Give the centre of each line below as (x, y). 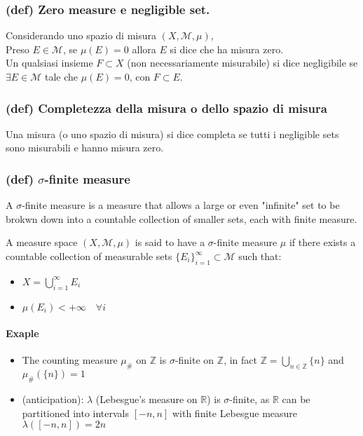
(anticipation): (53, 398)
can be (296, 398)
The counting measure (70, 360)
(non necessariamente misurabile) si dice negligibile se (242, 63)
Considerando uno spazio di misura (81, 35)
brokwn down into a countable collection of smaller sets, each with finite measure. (181, 218)
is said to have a (170, 242)
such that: (260, 256)
